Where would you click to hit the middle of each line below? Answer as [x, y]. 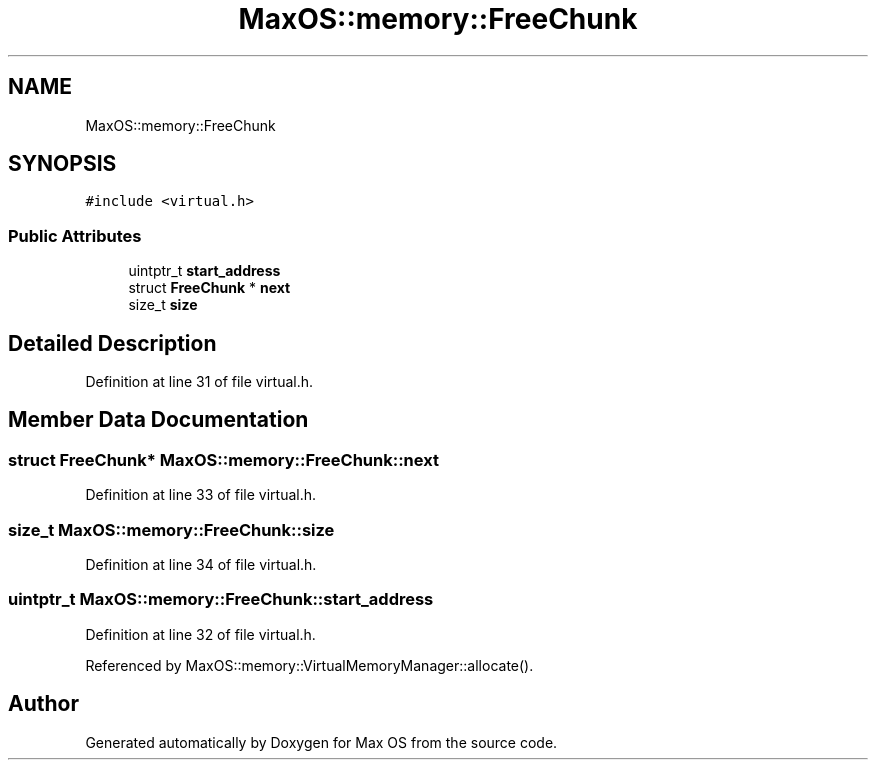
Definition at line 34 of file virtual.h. [201, 564]
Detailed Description [112, 343]
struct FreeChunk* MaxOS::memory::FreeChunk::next [223, 459]
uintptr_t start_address [204, 271]
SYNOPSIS [62, 164]
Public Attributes [75, 235]
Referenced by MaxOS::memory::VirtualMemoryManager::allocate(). [309, 665]
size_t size [163, 305]
